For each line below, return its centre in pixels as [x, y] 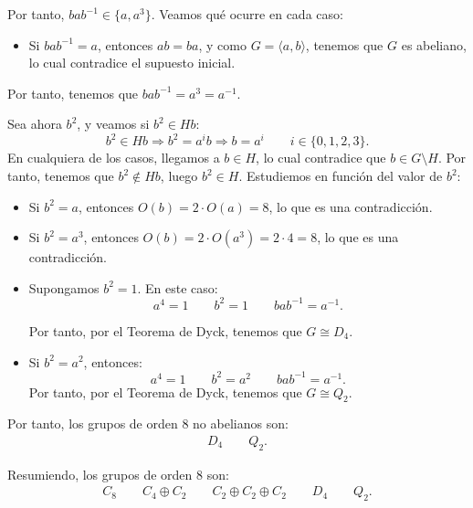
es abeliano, [434, 44]
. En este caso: [178, 287]
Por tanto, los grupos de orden [93, 423]
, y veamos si [113, 124]
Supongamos [64, 287]
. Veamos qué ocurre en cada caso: [247, 14]
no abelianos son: [241, 423]
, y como [222, 44]
